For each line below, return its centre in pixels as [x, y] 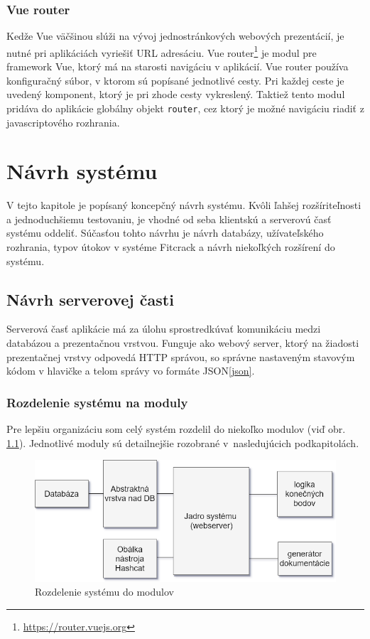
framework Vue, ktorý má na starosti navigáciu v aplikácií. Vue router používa [178, 66]
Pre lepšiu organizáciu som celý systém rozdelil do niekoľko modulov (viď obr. [176, 428]
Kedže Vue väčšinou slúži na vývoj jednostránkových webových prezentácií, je [175, 36]
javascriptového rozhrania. [63, 122]
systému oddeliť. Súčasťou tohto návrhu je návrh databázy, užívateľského [165, 233]
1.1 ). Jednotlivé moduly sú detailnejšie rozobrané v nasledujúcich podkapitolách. [183, 442]
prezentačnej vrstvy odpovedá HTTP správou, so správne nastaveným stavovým [181, 356]
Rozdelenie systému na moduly [97, 402]
